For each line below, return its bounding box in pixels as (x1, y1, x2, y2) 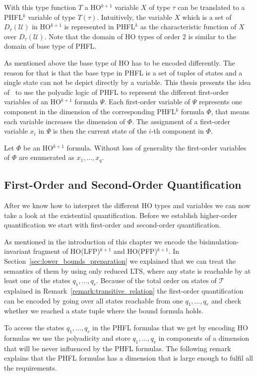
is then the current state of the (53, 126, 147, 136)
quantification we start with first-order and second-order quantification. (4, 220, 221, 230)
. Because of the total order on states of (96, 275, 217, 286)
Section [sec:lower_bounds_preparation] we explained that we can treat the (4, 255, 236, 266)
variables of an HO (4, 96, 61, 107)
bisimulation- (199, 236, 239, 246)
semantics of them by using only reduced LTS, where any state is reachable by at (4, 265, 251, 276)
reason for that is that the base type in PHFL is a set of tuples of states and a (4, 67, 243, 77)
